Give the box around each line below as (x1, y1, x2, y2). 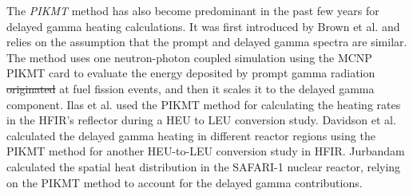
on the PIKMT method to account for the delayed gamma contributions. (6, 174, 363, 190)
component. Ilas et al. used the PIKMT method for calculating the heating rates (6, 96, 401, 112)
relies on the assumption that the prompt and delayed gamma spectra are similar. (6, 33, 407, 50)
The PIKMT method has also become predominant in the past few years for (6, 2, 379, 18)
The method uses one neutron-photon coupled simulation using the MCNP (6, 49, 372, 65)
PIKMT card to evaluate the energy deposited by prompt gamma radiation (6, 65, 375, 81)
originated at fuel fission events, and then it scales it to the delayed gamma (6, 80, 375, 96)
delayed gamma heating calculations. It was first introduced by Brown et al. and (6, 18, 400, 34)
